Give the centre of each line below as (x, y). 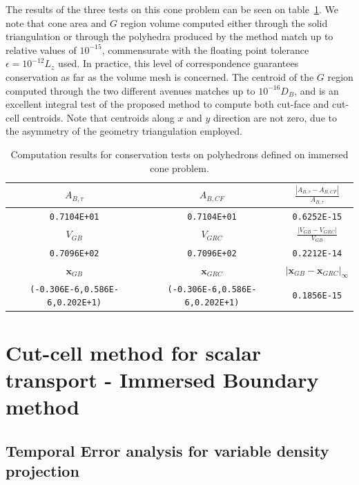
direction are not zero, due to (275, 117)
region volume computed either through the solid (224, 22)
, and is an (317, 90)
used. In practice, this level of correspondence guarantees (178, 63)
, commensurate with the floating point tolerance (205, 49)
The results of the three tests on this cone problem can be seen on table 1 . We (172, 9)
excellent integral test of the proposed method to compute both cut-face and (167, 104)
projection (42, 470)
